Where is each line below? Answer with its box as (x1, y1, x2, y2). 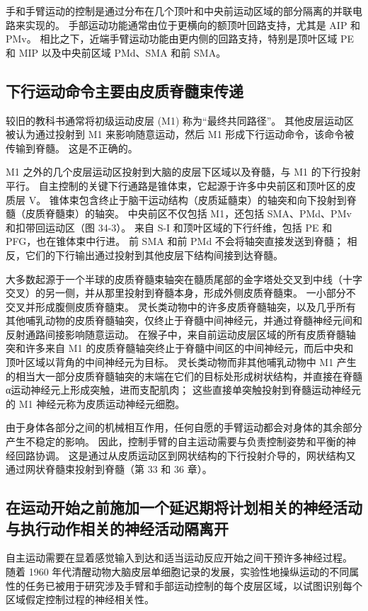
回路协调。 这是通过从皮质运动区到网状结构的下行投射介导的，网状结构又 (15, 447, 356, 462)
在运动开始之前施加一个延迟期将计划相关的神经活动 (6, 496, 362, 518)
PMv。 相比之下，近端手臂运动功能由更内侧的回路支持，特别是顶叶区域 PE (6, 31, 355, 46)
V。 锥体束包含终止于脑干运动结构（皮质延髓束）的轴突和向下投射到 (28, 192, 347, 207)
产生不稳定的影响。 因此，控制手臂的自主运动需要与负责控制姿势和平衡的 (6, 434, 346, 449)
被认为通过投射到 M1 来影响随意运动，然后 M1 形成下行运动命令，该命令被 (6, 127, 355, 142)
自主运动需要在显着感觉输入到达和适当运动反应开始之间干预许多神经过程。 (6, 550, 352, 565)
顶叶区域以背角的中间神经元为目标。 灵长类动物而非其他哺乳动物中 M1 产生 (6, 355, 357, 370)
